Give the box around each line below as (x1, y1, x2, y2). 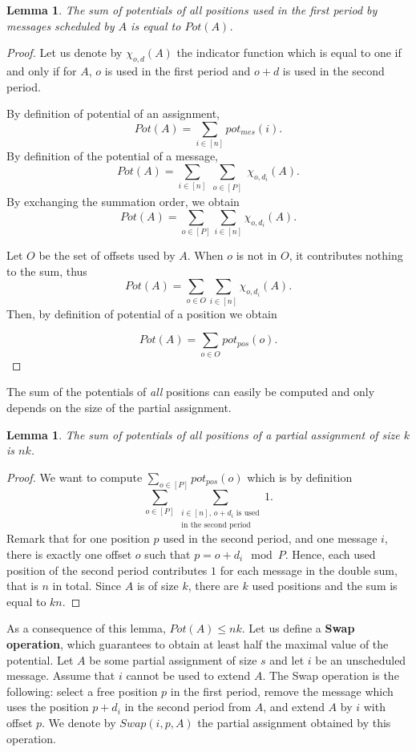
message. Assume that (6, 667, 115, 684)
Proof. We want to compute (6, 468, 143, 485)
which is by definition (247, 468, 353, 485)
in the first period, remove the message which (170, 682, 394, 699)
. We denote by (42, 714, 116, 730)
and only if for (6, 62, 77, 79)
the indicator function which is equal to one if (176, 44, 402, 61)
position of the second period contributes (6, 561, 208, 578)
